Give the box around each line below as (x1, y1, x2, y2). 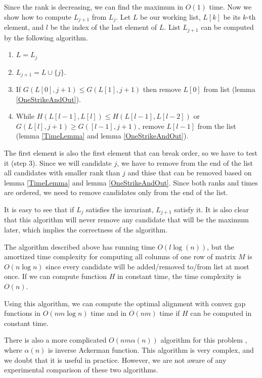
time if (159, 308, 180, 318)
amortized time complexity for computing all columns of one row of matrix (4, 251, 236, 262)
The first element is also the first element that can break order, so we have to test (4, 147, 258, 158)
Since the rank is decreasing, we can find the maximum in (4, 2, 184, 12)
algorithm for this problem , (160, 335, 247, 345)
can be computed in (190, 308, 252, 318)
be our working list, (140, 11, 201, 22)
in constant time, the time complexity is (117, 271, 242, 281)
